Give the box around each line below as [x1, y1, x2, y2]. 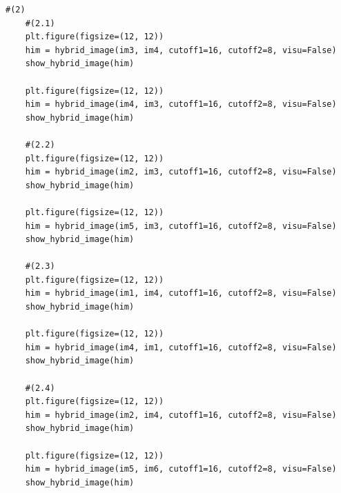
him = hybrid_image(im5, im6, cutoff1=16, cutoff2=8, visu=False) [25, 464, 337, 474]
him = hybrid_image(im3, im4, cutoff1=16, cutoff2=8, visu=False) [25, 45, 337, 55]
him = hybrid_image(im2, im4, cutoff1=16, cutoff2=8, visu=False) [25, 410, 337, 420]
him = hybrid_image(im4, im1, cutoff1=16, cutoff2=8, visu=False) [25, 342, 337, 352]
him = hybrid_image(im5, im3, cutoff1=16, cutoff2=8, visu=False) [25, 221, 337, 231]
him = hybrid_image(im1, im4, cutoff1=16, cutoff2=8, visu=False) [25, 288, 337, 299]
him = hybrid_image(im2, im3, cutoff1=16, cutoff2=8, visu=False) [25, 167, 337, 177]
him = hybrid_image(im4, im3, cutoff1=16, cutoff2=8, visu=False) [25, 99, 337, 110]
